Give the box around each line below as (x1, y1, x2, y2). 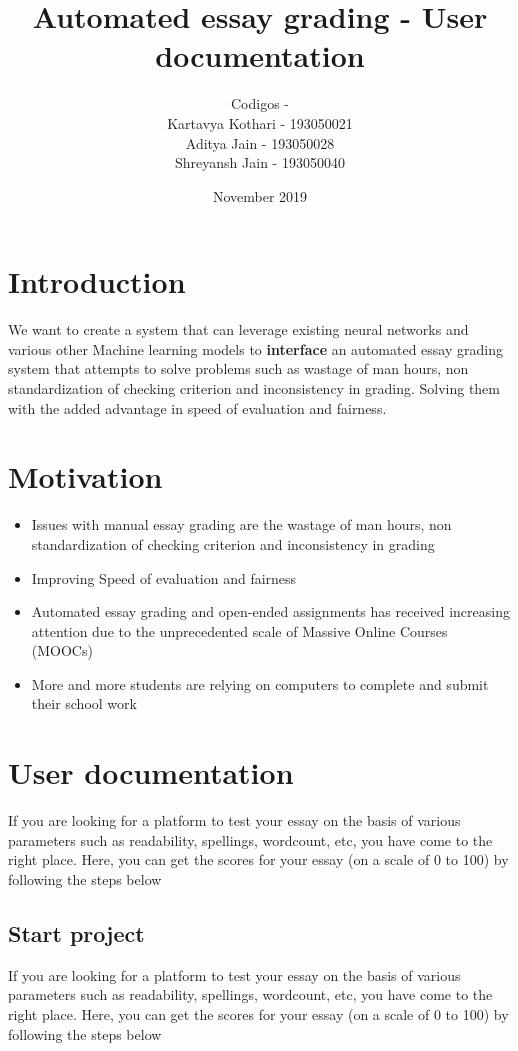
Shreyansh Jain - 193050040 (175, 152, 345, 173)
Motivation (8, 456, 163, 497)
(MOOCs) (31, 640, 93, 661)
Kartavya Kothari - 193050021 (167, 112, 353, 133)
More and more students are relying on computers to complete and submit (31, 673, 489, 694)
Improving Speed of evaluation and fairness (31, 567, 297, 588)
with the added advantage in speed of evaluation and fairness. (8, 397, 387, 418)
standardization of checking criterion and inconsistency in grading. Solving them (8, 378, 500, 398)
